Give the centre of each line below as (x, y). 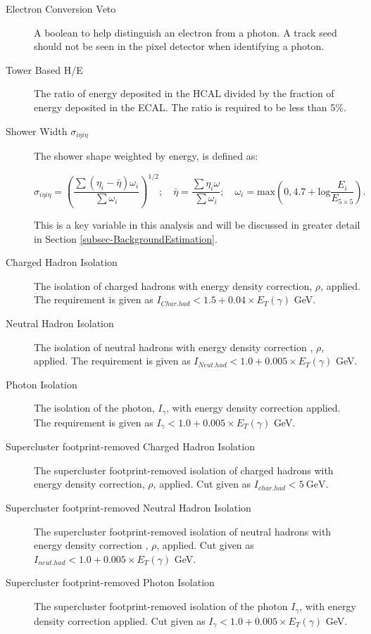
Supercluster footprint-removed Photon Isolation (110, 582)
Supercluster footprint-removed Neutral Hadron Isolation (128, 508)
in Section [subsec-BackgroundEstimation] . (126, 238)
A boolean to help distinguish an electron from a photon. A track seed (185, 32)
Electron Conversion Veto (61, 8)
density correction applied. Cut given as (120, 620)
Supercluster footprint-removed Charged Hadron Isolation (130, 446)
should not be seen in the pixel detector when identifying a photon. (179, 46)
